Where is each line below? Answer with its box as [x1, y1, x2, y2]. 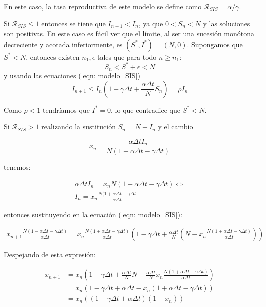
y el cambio [158, 121, 193, 132]
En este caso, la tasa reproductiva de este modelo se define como [4, 1, 202, 11]
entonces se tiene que [41, 18, 106, 28]
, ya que [138, 18, 163, 28]
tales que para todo [97, 51, 157, 62]
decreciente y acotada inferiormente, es [4, 39, 123, 49]
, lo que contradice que [111, 104, 180, 115]
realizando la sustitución [41, 121, 116, 132]
